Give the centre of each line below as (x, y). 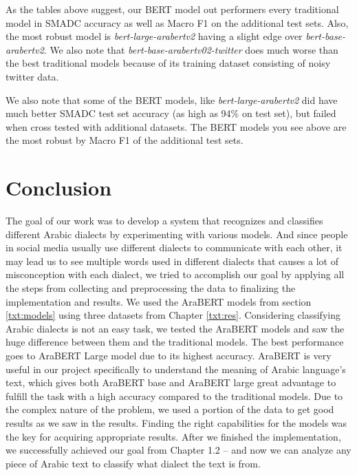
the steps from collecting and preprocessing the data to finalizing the (151, 288)
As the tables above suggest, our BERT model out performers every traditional (172, 9)
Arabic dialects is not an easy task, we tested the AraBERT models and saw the (175, 328)
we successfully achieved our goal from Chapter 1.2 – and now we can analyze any (178, 450)
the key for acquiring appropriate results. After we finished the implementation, (173, 436)
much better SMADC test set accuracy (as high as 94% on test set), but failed (171, 113)
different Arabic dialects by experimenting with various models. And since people (177, 234)
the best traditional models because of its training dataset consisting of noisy (168, 63)
